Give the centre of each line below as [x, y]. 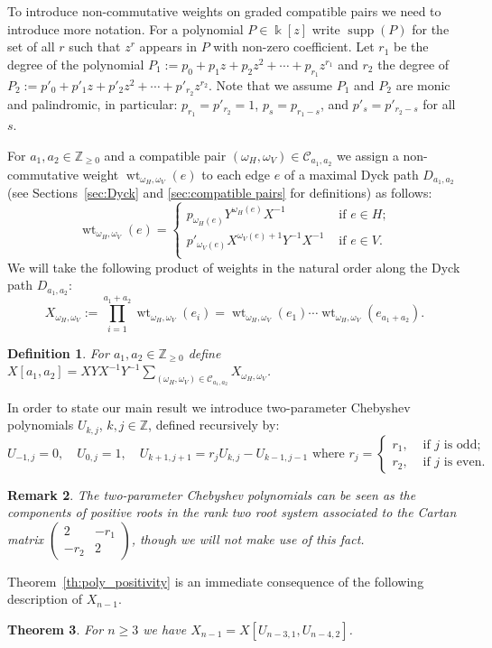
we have [165, 629]
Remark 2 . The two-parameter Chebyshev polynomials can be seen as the [212, 494]
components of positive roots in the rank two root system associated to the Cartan [232, 512]
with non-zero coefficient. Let [294, 46]
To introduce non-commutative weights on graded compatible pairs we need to [224, 11]
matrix [25, 538]
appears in [168, 46]
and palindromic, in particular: [93, 103]
